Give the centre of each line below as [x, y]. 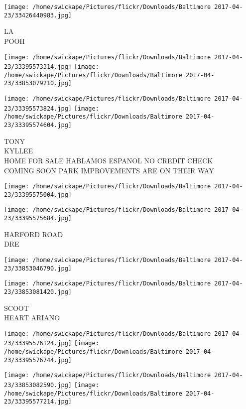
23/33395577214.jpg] [38, 402]
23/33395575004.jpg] [38, 195]
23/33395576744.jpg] [38, 360]
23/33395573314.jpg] [38, 67]
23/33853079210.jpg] [38, 83]
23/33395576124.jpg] [38, 343]
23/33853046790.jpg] [38, 268]
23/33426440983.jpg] [38, 15]
